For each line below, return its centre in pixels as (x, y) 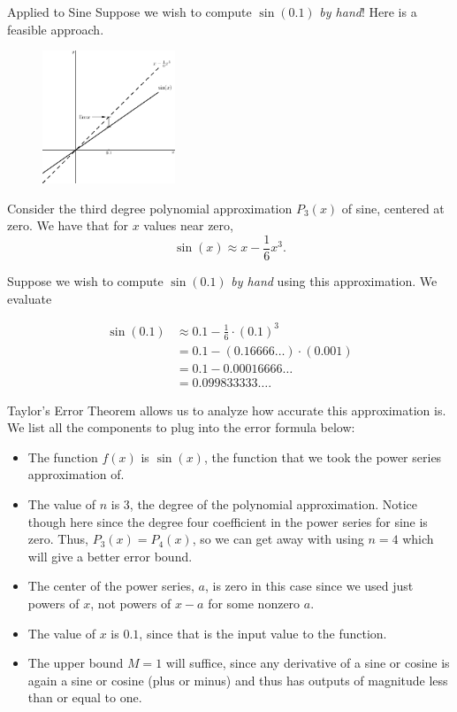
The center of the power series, (111, 586)
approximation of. (76, 474)
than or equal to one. (85, 697)
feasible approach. (56, 29)
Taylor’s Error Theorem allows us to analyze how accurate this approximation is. (227, 410)
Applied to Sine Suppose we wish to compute (129, 12)
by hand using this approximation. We (334, 281)
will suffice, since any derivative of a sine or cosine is (308, 663)
